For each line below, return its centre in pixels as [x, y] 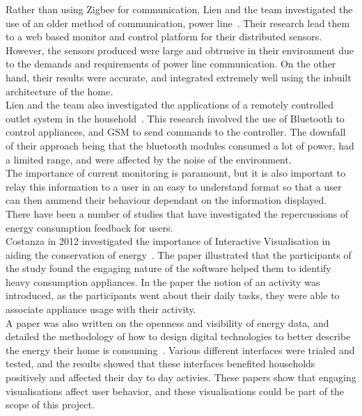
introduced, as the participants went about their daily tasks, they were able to [173, 295]
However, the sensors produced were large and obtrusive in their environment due [180, 50]
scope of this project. [50, 405]
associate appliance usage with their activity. [101, 309]
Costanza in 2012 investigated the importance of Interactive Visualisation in [168, 241]
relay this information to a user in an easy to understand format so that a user [174, 186]
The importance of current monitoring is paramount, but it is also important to [176, 173]
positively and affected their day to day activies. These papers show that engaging [181, 377]
